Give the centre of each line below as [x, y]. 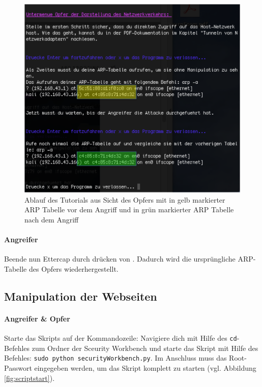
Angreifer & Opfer [37, 318]
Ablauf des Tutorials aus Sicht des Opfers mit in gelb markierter [125, 199]
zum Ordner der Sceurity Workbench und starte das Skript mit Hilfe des [145, 348]
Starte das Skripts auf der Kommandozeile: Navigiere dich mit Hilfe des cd [121, 338]
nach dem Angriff [52, 219]
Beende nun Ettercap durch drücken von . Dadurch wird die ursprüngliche [120, 259]
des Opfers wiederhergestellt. [74, 268]
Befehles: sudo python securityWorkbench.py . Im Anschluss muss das [115, 358]
